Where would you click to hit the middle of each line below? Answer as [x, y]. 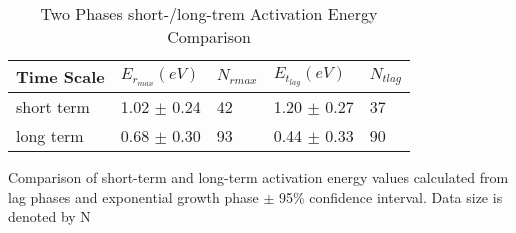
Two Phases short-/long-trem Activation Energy [209, 13]
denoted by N [49, 216]
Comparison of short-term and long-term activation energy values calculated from [258, 177]
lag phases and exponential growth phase [133, 196]
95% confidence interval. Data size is [390, 196]
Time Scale [60, 76]
